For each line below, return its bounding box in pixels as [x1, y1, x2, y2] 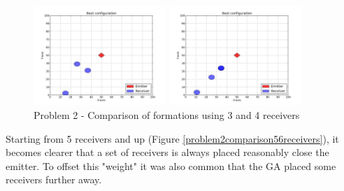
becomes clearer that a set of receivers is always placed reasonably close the [6, 145, 329, 160]
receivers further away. [6, 172, 102, 187]
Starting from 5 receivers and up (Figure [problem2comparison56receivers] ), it [6, 131, 339, 146]
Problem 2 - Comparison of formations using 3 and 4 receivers [34, 108, 300, 122]
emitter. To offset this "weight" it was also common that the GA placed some [6, 158, 336, 173]
